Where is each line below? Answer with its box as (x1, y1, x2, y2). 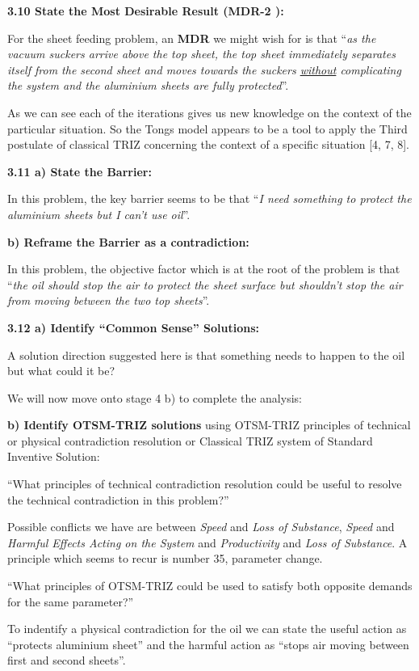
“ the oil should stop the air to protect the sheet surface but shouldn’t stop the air (7, 276, 403, 293)
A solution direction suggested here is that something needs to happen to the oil (7, 346, 405, 363)
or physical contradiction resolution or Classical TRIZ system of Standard (7, 432, 373, 449)
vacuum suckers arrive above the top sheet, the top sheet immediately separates (7, 45, 396, 62)
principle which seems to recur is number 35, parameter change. (7, 550, 323, 567)
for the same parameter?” (7, 593, 134, 610)
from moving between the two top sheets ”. (7, 292, 210, 309)
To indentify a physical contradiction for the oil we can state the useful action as (7, 620, 407, 637)
